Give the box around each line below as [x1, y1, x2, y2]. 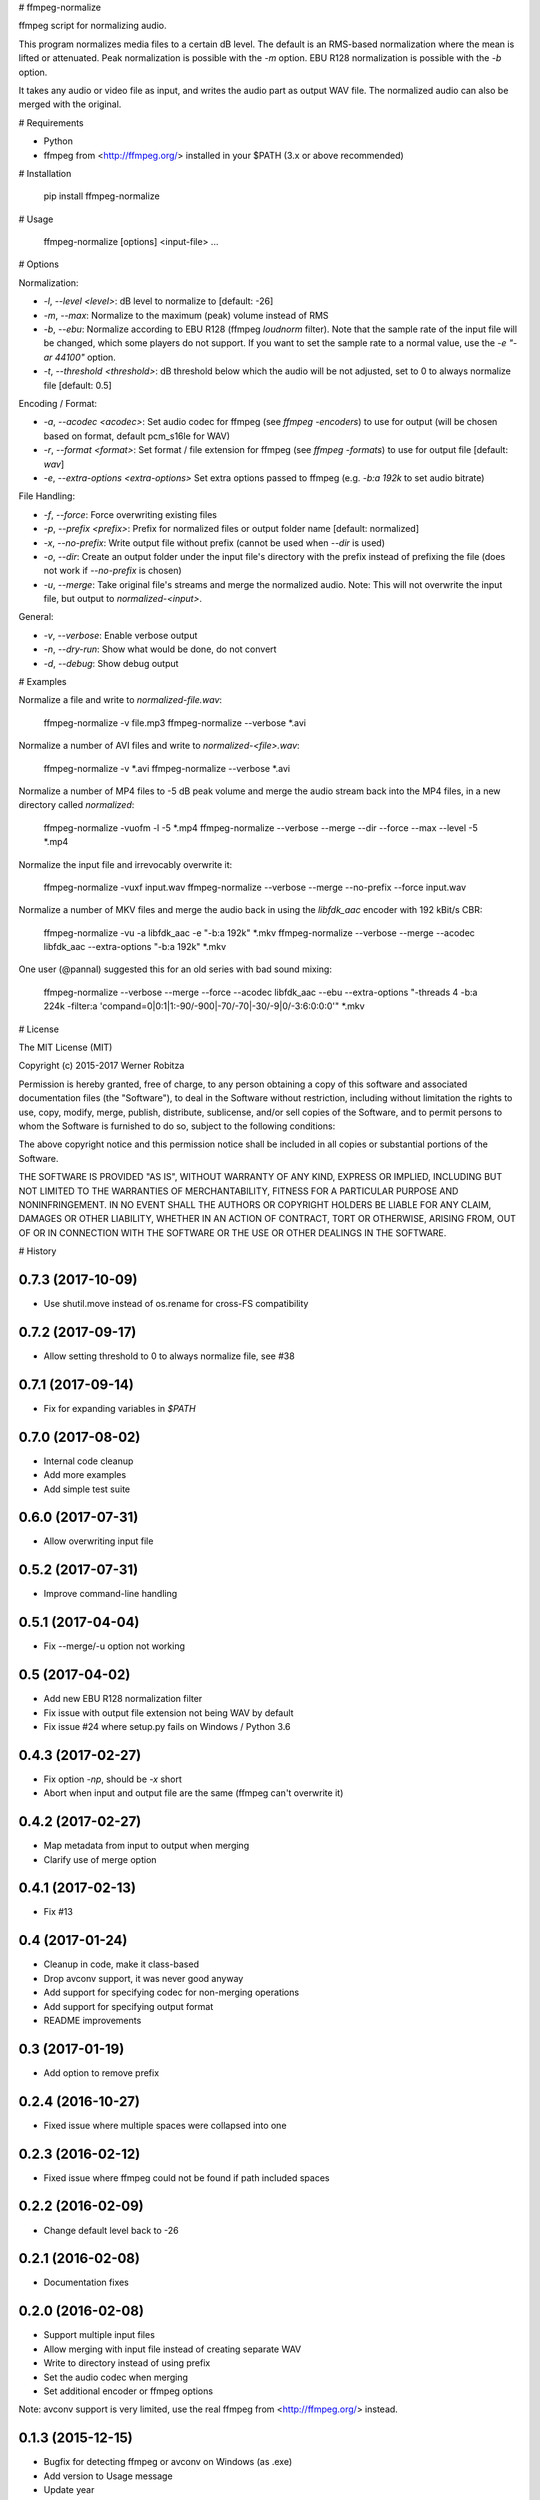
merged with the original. [18, 98, 122, 110]
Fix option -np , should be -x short [43, 1773, 182, 1785]
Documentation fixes [43, 2276, 130, 2289]
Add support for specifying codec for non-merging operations [43, 1986, 300, 1999]
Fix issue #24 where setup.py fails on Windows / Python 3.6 [43, 1720, 291, 1732]
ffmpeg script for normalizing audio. [18, 20, 167, 32]
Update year [43, 2483, 95, 2495]
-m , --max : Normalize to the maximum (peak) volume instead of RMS [43, 309, 329, 321]
